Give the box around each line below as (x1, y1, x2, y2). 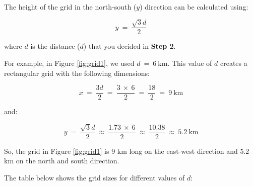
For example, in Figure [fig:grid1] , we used (4, 58, 135, 68)
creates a (220, 58, 247, 68)
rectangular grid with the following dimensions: (4, 67, 150, 78)
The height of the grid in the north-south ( (4, 2, 137, 12)
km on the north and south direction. (4, 155, 119, 166)
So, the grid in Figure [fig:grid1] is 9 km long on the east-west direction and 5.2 (4, 145, 249, 156)
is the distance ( (30, 41, 80, 51)
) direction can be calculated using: (140, 2, 248, 12)
